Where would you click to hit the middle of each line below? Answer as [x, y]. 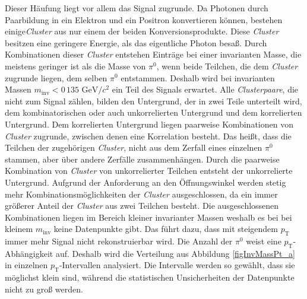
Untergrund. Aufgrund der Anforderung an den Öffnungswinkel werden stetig [145, 182]
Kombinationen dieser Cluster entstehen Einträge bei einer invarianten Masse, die [153, 54]
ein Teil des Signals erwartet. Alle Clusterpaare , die [205, 89]
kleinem [19, 229]
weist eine [264, 241]
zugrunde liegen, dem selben [56, 77]
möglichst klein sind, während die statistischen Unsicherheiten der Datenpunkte [150, 277]
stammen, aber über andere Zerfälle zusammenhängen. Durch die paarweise [142, 159]
